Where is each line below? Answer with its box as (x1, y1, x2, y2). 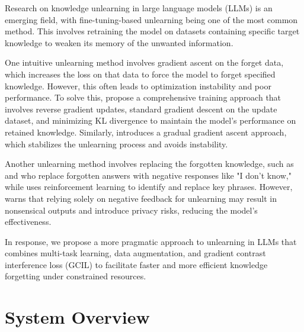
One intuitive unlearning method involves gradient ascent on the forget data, (5, 56, 284, 69)
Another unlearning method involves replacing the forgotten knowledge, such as (5, 157, 294, 170)
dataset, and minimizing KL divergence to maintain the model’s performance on (5, 114, 296, 127)
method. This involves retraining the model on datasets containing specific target (5, 25, 300, 37)
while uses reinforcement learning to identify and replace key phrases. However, (5, 180, 293, 193)
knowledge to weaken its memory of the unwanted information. (5, 36, 233, 49)
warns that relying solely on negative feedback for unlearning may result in (5, 192, 277, 204)
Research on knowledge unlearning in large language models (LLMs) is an (5, 2, 273, 14)
